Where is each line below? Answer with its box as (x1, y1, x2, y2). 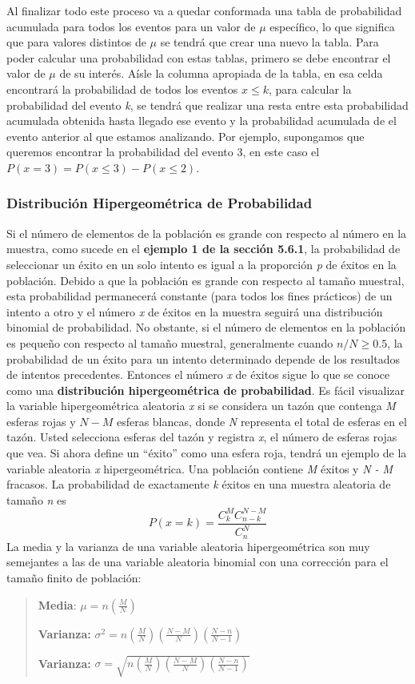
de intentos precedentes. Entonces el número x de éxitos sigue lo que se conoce (6, 366, 390, 383)
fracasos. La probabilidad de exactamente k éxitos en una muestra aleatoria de (6, 476, 391, 493)
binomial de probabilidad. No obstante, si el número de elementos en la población (6, 319, 406, 336)
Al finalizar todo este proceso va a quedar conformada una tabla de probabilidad (6, 2, 402, 18)
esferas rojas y (6, 412, 76, 429)
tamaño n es (6, 491, 66, 508)
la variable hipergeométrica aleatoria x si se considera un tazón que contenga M (6, 397, 396, 414)
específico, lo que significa (269, 18, 395, 34)
